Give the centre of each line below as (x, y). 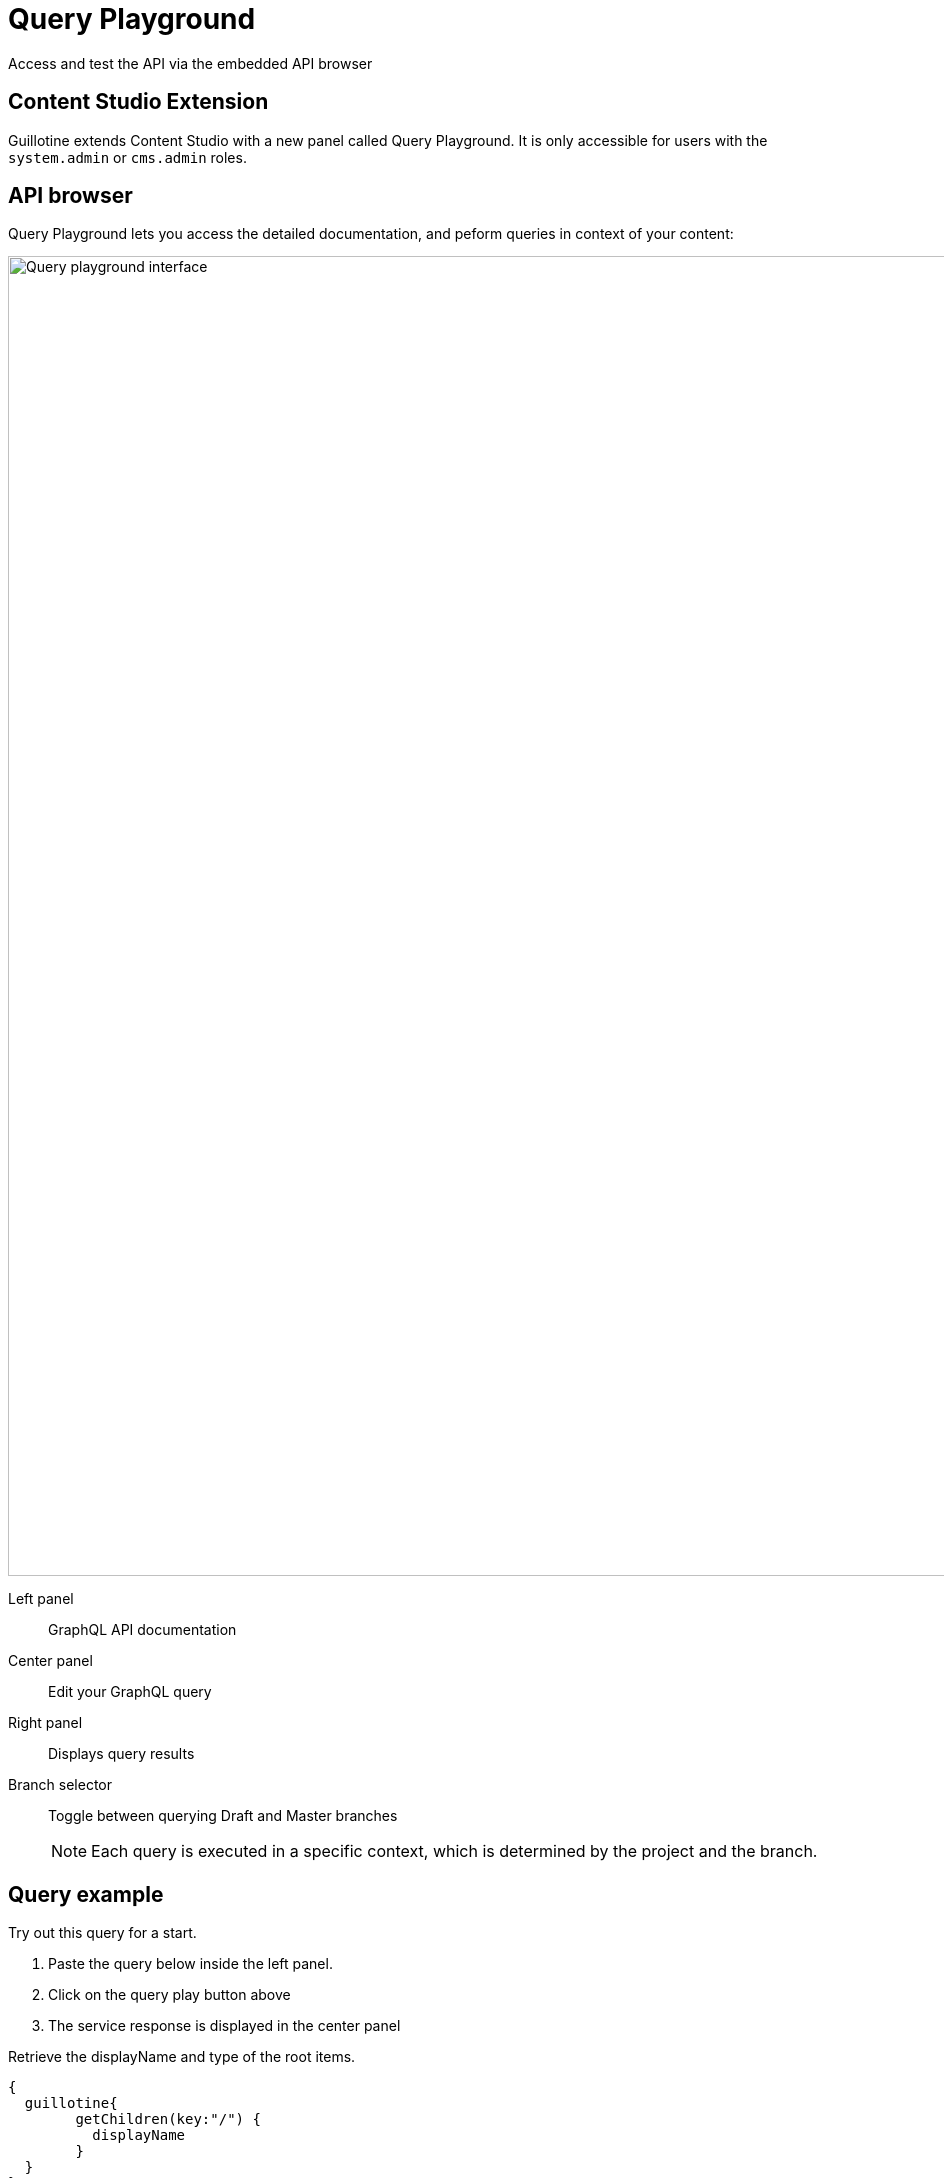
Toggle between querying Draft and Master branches (223, 1816)
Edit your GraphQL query (130, 1692)
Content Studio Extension (138, 102)
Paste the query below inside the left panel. (190, 1964)
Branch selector (60, 1785)
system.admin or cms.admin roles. (127, 157)
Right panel (45, 1723)
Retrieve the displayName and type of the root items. (182, 2057)
